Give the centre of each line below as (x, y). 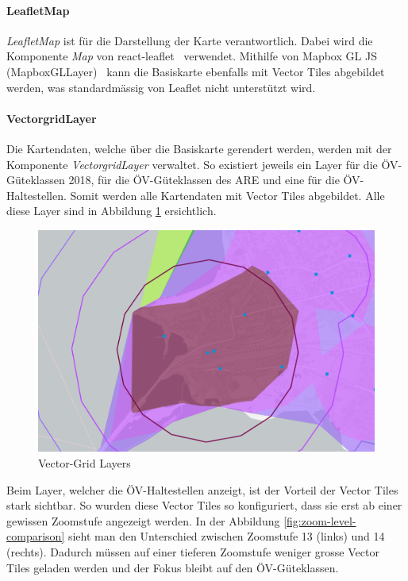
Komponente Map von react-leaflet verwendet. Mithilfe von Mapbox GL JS (192, 56)
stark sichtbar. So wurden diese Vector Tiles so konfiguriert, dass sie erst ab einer (204, 505)
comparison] (36, 536)
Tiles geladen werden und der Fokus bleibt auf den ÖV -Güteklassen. (173, 567)
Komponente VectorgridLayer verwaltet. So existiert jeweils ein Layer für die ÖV (202, 164)
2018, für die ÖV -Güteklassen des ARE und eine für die (204, 180)
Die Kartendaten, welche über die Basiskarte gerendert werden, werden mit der (199, 148)
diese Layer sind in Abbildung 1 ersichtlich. (112, 211)
